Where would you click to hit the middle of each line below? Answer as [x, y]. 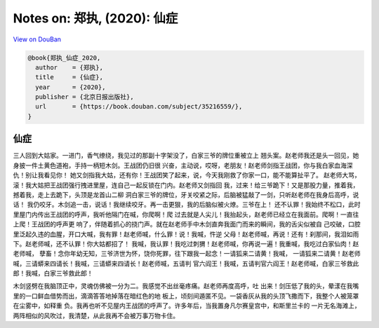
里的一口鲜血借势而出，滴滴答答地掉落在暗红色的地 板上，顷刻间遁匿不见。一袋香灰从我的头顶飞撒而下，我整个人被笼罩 [186, 296]
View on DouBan [37, 39]
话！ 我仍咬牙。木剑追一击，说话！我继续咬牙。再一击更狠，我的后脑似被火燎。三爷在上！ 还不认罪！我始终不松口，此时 [187, 205]
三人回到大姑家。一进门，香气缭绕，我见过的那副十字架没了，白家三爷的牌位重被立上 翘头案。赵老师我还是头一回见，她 [186, 156]
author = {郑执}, [69, 67]
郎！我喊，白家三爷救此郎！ [53, 273]
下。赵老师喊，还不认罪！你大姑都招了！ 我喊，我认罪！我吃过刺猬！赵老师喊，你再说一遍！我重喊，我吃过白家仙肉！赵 [186, 244]
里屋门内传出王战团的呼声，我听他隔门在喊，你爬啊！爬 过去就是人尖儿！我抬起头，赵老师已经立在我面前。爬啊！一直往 [186, 214]
